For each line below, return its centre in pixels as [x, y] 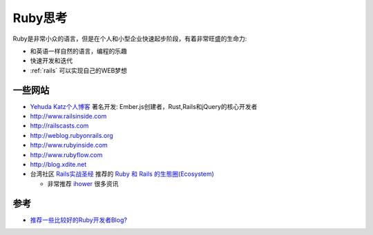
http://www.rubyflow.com [66, 154]
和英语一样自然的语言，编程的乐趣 [78, 51]
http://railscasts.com [59, 126]
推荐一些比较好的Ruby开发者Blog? [79, 220]
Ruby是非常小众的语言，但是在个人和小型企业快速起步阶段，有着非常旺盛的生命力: [130, 39]
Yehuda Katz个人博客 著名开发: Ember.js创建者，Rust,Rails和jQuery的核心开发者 [144, 106]
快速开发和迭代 [51, 61]
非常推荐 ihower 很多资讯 [83, 183]
